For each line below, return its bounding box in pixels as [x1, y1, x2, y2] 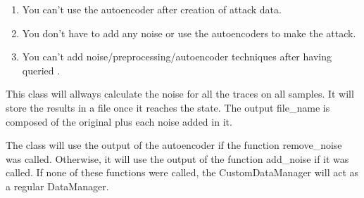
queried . [22, 62, 61, 77]
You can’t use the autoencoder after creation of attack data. [22, 2, 282, 16]
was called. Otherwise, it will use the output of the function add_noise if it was [6, 151, 349, 166]
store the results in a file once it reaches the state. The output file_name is [6, 100, 330, 114]
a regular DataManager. [6, 178, 109, 193]
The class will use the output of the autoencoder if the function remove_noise [6, 138, 342, 152]
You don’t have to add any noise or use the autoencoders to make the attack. [22, 25, 356, 40]
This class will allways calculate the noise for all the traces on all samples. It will [6, 86, 354, 101]
